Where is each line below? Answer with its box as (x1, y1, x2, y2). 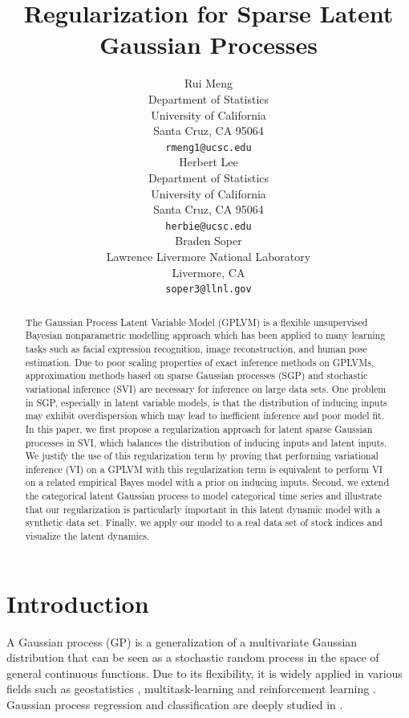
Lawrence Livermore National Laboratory (106, 247, 311, 264)
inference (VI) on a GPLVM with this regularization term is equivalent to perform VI (25, 462, 383, 475)
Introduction (6, 586, 149, 619)
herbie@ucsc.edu (165, 220, 252, 232)
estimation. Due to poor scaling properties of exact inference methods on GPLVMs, (25, 355, 375, 369)
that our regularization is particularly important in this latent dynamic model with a (25, 502, 381, 516)
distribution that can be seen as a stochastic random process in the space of (6, 649, 379, 666)
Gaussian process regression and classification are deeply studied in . (6, 696, 343, 713)
